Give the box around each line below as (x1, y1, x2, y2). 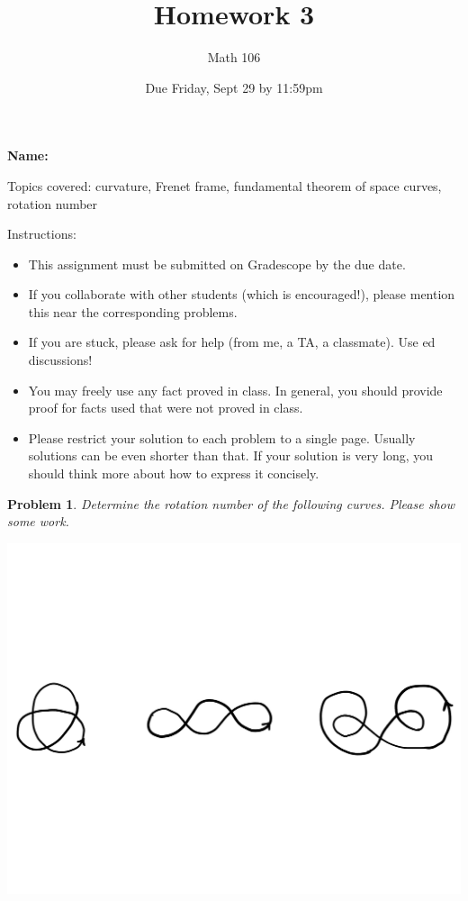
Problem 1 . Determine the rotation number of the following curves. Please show (7, 494, 454, 513)
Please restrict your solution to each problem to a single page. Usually (28, 428, 416, 447)
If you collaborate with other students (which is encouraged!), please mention (28, 285, 455, 304)
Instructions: (7, 224, 76, 243)
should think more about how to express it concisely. (28, 464, 319, 483)
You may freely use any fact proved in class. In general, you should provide (28, 380, 443, 399)
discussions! (28, 350, 93, 369)
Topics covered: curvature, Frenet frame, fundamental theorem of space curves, (7, 176, 442, 195)
